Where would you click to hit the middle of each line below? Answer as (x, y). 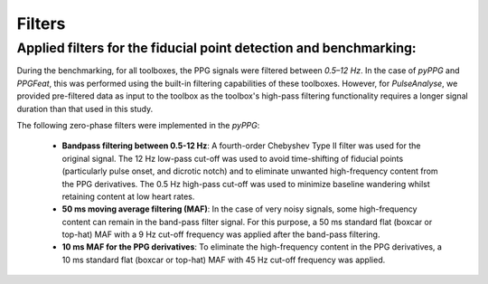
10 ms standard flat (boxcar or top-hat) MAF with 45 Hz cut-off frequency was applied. (224, 260)
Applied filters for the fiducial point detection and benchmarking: (216, 48)
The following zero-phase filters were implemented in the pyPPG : (138, 125)
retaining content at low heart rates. (128, 196)
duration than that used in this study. (85, 109)
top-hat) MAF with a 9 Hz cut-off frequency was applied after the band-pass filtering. (221, 234)
